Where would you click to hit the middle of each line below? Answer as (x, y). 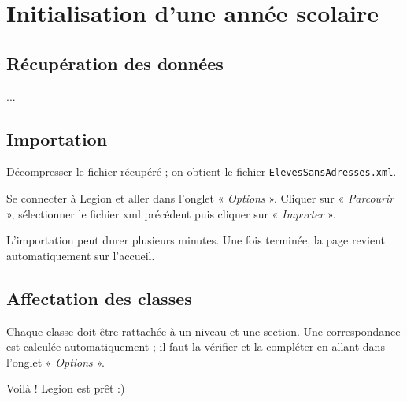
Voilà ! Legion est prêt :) (66, 388)
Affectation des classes (99, 298)
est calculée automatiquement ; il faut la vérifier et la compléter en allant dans (196, 346)
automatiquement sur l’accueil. (81, 255)
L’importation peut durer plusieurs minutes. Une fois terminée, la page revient (196, 240)
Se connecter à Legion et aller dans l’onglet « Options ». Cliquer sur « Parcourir (200, 198)
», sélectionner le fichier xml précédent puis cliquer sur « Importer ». (171, 213)
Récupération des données (115, 63)
